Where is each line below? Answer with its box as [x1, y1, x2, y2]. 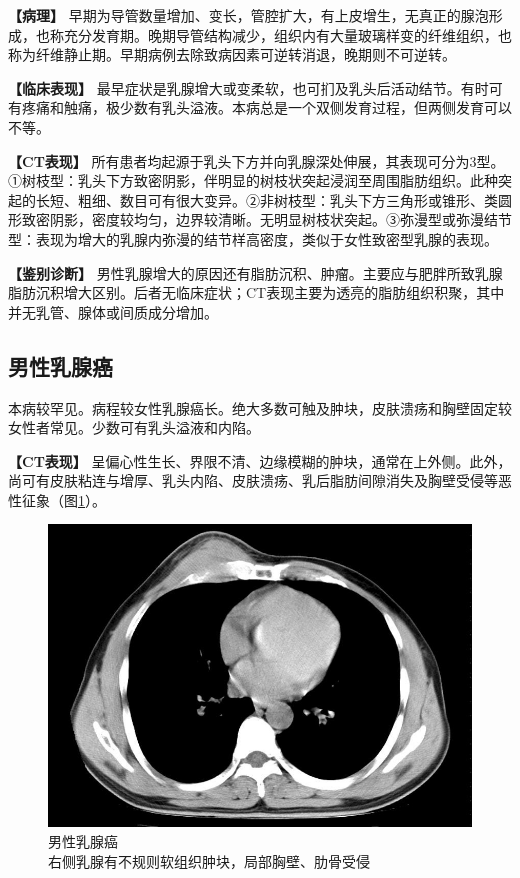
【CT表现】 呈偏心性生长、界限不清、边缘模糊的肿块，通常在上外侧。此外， [8, 450, 512, 471]
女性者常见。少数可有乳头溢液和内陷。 [8, 417, 260, 438]
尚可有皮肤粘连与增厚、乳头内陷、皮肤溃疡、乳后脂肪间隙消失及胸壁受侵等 [8, 470, 498, 491]
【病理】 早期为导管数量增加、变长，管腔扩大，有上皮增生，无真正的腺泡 [8, 5, 489, 25]
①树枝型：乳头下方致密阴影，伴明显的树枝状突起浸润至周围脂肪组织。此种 [8, 170, 498, 191]
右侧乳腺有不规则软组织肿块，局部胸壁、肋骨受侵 [48, 850, 370, 871]
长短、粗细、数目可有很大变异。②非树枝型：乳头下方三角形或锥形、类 [35, 189, 498, 210]
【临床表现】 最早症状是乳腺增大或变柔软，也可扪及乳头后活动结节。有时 [8, 77, 489, 98]
